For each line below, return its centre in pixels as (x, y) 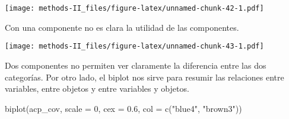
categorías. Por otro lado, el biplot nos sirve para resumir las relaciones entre (144, 77)
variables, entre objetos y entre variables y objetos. (97, 89)
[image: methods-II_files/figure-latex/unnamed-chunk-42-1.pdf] (134, 8)
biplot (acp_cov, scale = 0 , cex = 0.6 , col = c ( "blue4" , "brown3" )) (123, 108)
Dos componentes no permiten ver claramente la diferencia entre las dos (136, 65)
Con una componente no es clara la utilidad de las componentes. (122, 27)
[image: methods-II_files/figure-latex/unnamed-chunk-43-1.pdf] (134, 46)
